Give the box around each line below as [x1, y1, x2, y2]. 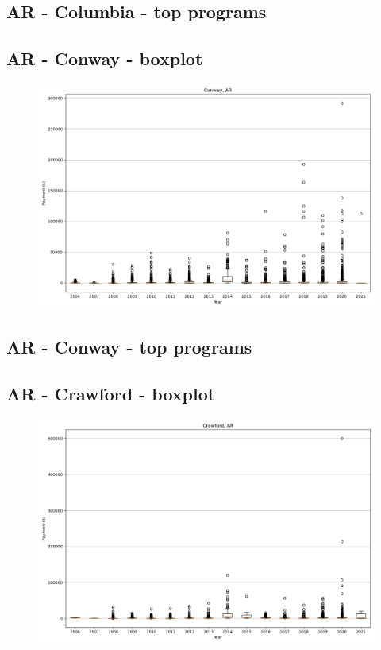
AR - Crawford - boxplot [6, 381, 216, 406]
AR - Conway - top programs [6, 335, 252, 359]
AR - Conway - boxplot [6, 46, 203, 71]
